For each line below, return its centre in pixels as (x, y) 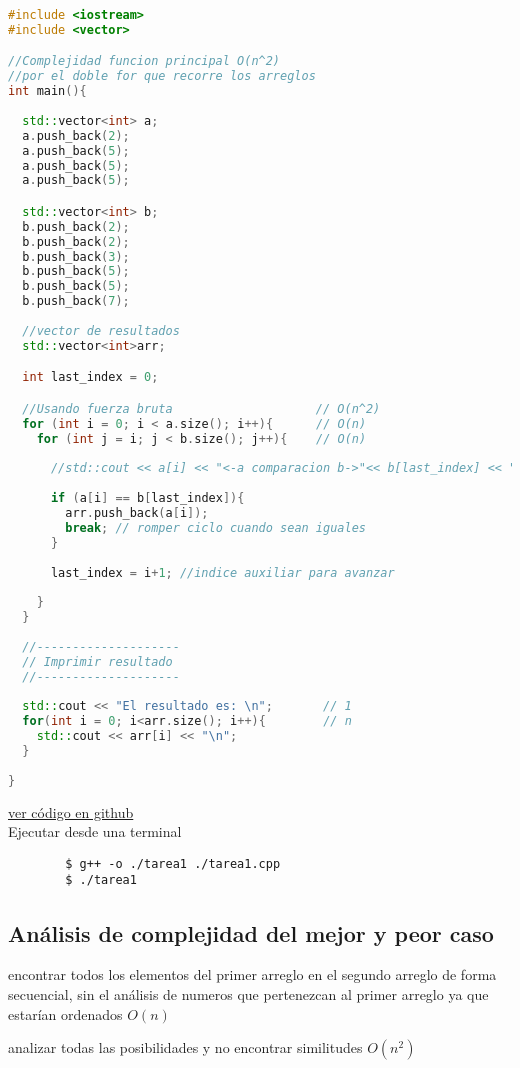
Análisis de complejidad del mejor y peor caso (251, 932)
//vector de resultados (101, 330)
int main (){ (47, 91)
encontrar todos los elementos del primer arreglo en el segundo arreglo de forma (252, 974)
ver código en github (71, 811)
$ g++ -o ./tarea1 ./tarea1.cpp (173, 863)
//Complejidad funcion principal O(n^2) (144, 61)
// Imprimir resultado (97, 661)
